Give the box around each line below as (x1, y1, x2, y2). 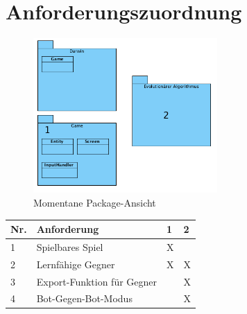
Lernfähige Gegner (36, 256, 115, 271)
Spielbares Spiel (36, 239, 103, 254)
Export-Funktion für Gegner (36, 274, 157, 288)
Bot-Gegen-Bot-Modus (36, 291, 133, 306)
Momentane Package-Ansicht (33, 195, 156, 209)
